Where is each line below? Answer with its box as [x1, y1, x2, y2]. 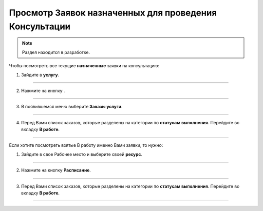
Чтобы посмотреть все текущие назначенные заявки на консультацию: [9, 63, 160, 69]
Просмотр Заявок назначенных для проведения [9, 7, 217, 18]
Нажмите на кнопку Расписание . [21, 167, 91, 173]
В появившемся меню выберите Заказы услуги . [21, 104, 123, 110]
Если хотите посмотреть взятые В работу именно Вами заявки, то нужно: [9, 142, 163, 148]
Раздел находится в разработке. [22, 49, 90, 55]
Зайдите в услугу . [21, 72, 59, 77]
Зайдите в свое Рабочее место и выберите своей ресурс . [21, 151, 143, 157]
